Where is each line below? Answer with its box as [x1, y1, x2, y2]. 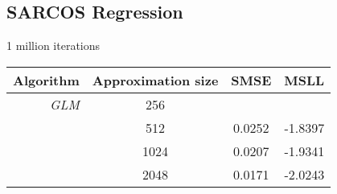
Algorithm [13, 70, 80, 89]
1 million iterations [6, 37, 101, 54]
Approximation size [92, 70, 219, 89]
